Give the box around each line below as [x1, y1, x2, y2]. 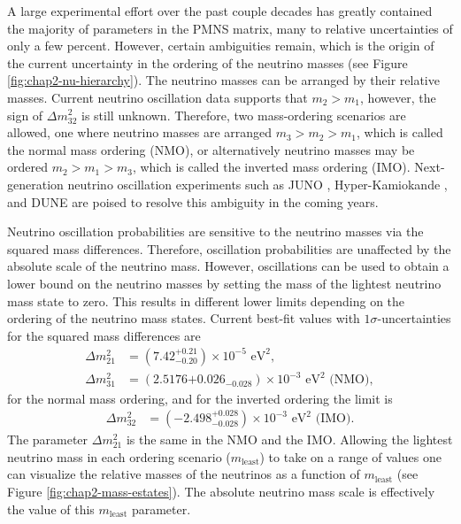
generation [7, 174, 64, 193]
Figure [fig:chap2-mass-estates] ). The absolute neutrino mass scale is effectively [7, 482, 435, 500]
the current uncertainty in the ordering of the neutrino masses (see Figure [7, 53, 408, 72]
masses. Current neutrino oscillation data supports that [7, 88, 308, 106]
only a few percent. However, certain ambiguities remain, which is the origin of [7, 36, 434, 55]
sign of [7, 105, 43, 124]
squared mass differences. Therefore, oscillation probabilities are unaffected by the [7, 239, 451, 258]
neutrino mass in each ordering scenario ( [7, 447, 231, 466]
